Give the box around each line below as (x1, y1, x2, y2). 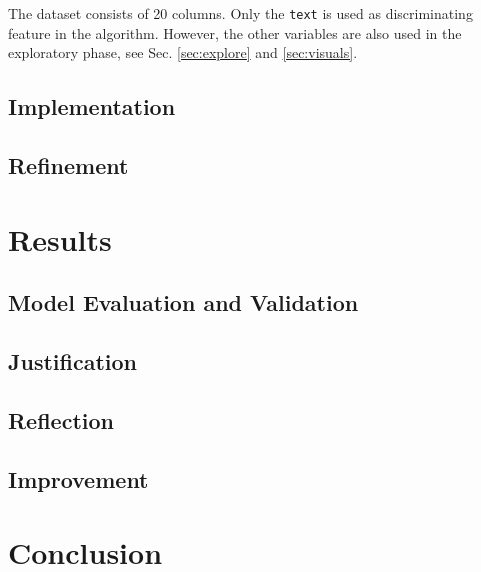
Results (8, 218, 112, 259)
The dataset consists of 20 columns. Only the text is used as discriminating (8, 3, 473, 23)
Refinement (8, 150, 129, 181)
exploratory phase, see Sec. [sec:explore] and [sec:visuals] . (8, 42, 358, 63)
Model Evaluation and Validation (8, 287, 359, 318)
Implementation (8, 91, 176, 122)
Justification (8, 345, 137, 376)
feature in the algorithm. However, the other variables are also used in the (8, 22, 462, 43)
